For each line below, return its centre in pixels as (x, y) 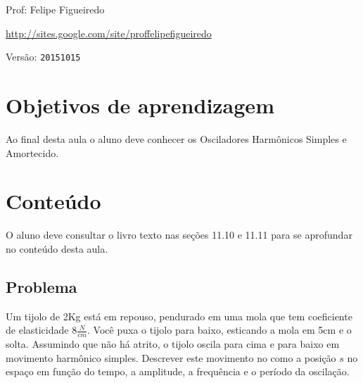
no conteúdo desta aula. (57, 248)
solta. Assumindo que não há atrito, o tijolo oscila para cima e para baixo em (173, 344)
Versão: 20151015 (43, 57)
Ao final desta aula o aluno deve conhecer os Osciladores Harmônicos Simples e (176, 138)
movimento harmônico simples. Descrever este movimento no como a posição (171, 357)
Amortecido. (32, 152)
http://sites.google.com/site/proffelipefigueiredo (109, 33)
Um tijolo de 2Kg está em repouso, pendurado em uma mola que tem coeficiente (179, 316)
